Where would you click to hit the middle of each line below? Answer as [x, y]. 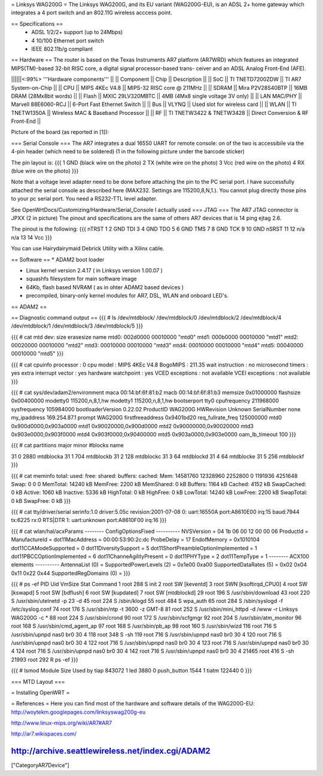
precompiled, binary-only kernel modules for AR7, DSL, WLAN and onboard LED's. [127, 296]
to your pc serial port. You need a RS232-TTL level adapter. [84, 199]
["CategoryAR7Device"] [40, 765]
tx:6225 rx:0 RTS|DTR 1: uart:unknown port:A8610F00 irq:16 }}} [89, 520]
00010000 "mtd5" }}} [37, 354]
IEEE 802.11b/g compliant [62, 48]
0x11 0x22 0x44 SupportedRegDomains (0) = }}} [71, 573]
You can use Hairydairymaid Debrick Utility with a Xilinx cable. [88, 248]
